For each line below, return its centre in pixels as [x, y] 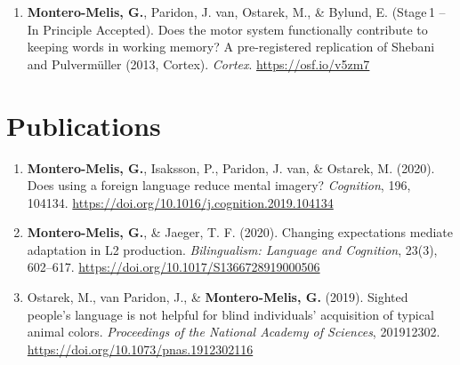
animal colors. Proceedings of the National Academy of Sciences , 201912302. [234, 332]
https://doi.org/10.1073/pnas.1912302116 [140, 349]
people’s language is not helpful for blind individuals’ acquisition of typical [230, 314]
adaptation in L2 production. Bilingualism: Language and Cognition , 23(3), [232, 249]
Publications [84, 125]
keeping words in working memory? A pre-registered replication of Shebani [231, 47]
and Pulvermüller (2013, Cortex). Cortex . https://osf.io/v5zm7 [198, 63]
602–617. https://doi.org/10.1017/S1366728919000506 [174, 267]
